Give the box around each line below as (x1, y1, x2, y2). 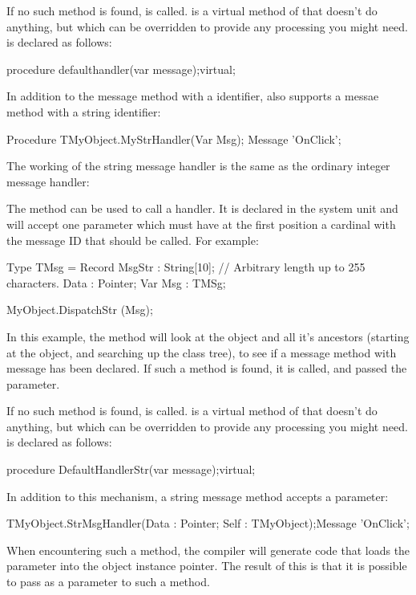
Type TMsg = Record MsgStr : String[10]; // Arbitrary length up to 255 (6, 259, 366, 275)
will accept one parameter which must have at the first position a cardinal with (6, 215, 396, 232)
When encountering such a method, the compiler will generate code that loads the (6, 541, 410, 558)
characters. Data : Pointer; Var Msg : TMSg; (6, 274, 226, 291)
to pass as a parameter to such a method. (6, 573, 210, 590)
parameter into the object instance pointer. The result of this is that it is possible (6, 557, 407, 574)
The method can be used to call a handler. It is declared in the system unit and (6, 200, 398, 217)
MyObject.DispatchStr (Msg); (6, 301, 153, 318)
